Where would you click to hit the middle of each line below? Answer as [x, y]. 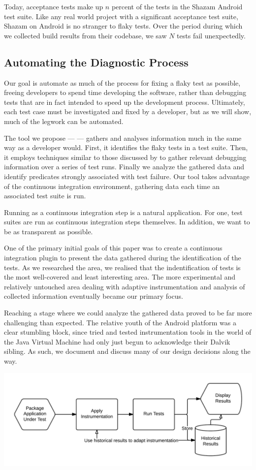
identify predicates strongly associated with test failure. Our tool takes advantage [127, 176]
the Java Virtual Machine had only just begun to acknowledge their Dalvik [117, 341]
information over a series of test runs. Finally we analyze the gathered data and [124, 167]
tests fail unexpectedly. [211, 35]
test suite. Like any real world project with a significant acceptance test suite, [121, 16]
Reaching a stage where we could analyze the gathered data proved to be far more [128, 313]
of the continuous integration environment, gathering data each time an [112, 186]
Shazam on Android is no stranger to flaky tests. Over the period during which [123, 26]
